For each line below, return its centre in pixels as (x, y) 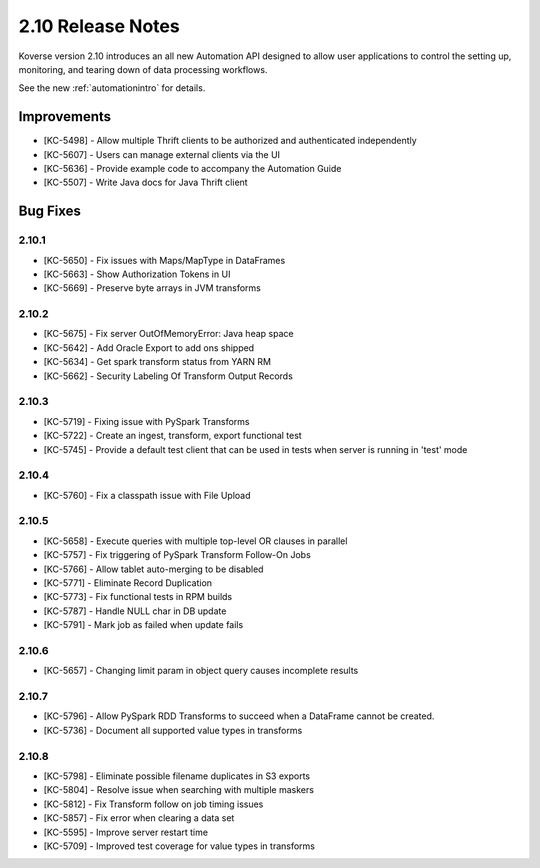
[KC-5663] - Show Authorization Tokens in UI (137, 274)
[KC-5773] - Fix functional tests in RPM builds (138, 597)
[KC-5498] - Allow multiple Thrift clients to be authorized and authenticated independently (230, 141)
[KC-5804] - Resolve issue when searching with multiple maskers (179, 790)
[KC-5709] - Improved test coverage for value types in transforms (179, 846)
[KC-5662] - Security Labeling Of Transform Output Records (168, 376)
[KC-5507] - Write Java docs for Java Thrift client (146, 182)
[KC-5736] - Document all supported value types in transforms (173, 730)
